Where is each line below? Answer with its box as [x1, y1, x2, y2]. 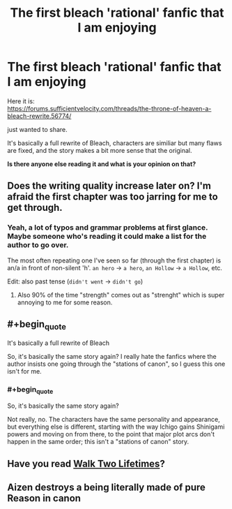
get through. [7, 202, 63, 214]
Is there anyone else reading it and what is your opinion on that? [7, 159, 196, 168]
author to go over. [7, 240, 69, 250]
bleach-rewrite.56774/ [7, 112, 72, 120]
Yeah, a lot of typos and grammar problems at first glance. [7, 223, 208, 233]
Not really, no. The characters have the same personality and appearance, [7, 415, 221, 424]
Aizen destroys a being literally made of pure [7, 481, 206, 493]
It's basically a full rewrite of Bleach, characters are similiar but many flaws [7, 138, 222, 147]
